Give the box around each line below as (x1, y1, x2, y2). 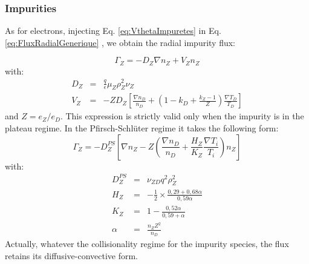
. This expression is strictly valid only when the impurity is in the (60, 110, 304, 122)
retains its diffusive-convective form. (5, 249, 138, 262)
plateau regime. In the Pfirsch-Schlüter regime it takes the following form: (5, 121, 279, 134)
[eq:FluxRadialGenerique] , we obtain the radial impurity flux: (5, 36, 236, 48)
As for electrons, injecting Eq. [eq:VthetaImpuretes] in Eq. (5, 24, 221, 37)
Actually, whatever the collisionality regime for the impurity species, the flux (5, 237, 289, 250)
